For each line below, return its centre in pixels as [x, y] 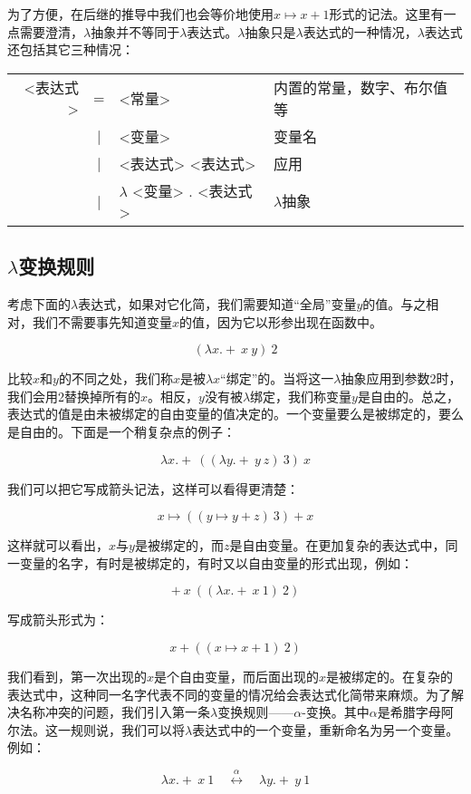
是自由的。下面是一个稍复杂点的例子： [121, 431]
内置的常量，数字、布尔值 [361, 87]
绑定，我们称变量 [301, 396]
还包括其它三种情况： [71, 49]
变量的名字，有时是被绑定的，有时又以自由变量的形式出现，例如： [216, 562]
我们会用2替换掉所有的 [74, 396]
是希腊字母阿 [415, 712]
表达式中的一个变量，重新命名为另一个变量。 [326, 729]
